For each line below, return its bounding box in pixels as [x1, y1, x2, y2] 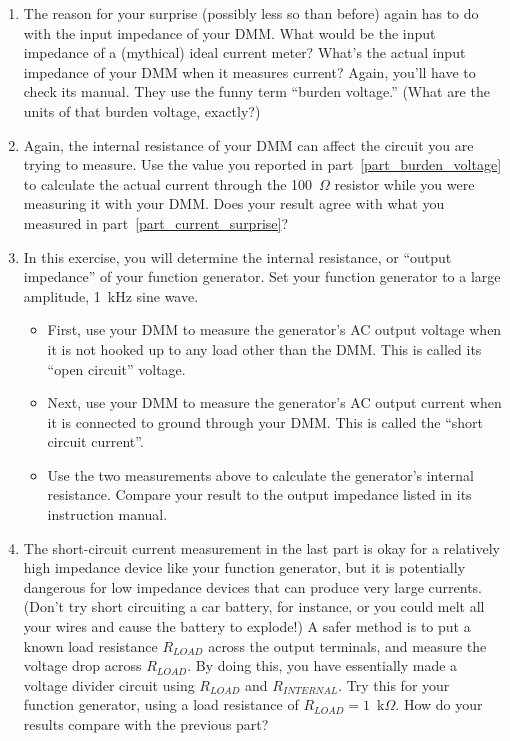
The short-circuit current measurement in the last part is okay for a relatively [23, 537, 501, 558]
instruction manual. [47, 504, 168, 525]
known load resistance [23, 635, 158, 656]
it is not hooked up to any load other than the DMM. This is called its [47, 338, 482, 359]
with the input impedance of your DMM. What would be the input [23, 22, 436, 43]
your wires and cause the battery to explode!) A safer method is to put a [23, 616, 471, 637]
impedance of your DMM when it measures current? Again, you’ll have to [23, 61, 476, 82]
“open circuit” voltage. [47, 358, 186, 379]
